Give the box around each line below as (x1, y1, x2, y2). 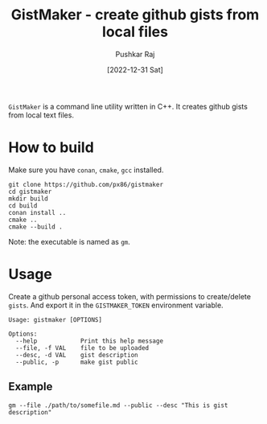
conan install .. (8, 208, 67, 216)
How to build (8, 138, 94, 157)
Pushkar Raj (115, 49, 155, 59)
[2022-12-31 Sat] (107, 64, 163, 74)
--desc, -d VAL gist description (15, 351, 138, 359)
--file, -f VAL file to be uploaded (15, 344, 150, 352)
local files (101, 23, 169, 41)
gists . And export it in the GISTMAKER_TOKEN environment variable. (8, 300, 224, 310)
